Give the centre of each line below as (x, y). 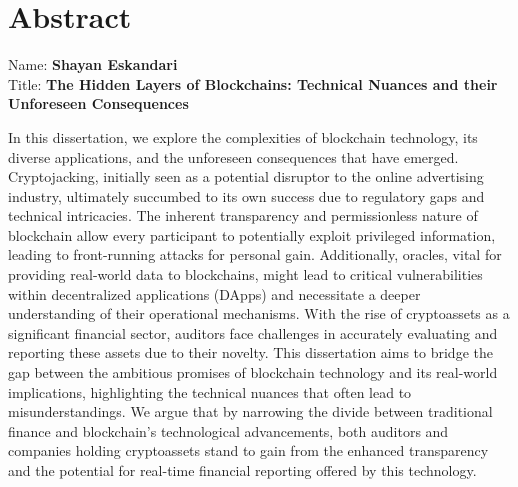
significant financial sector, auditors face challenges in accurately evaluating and (253, 332)
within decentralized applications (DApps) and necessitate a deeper (214, 293)
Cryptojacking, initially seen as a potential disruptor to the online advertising (246, 176)
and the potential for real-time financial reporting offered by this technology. (242, 470)
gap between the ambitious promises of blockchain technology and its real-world (253, 372)
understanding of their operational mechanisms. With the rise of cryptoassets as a (259, 313)
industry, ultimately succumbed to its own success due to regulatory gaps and (246, 195)
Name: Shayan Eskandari (93, 64)
